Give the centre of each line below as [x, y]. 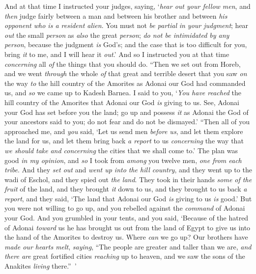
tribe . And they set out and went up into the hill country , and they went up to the [128, 170]
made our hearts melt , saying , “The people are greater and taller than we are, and [128, 246]
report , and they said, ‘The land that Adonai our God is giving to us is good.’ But [128, 198]
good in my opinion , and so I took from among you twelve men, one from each [123, 160]
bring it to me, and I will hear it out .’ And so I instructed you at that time [117, 54]
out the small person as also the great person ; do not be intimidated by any [117, 35]
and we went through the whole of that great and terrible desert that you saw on [126, 73]
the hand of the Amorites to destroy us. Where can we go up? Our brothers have [126, 237]
